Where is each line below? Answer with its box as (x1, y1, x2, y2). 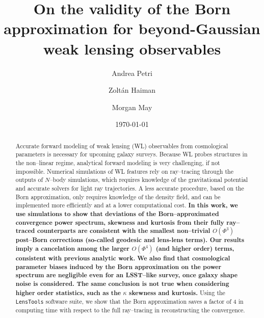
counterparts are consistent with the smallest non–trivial (37, 226, 210, 235)
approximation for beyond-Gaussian (4, 18, 260, 39)
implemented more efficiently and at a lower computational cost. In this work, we (15, 201, 238, 210)
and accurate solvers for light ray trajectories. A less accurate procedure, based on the (15, 183, 244, 192)
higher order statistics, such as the (15, 288, 121, 297)
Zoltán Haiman (108, 85, 156, 95)
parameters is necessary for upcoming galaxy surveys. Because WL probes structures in (15, 150, 248, 158)
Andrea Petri (112, 67, 152, 78)
